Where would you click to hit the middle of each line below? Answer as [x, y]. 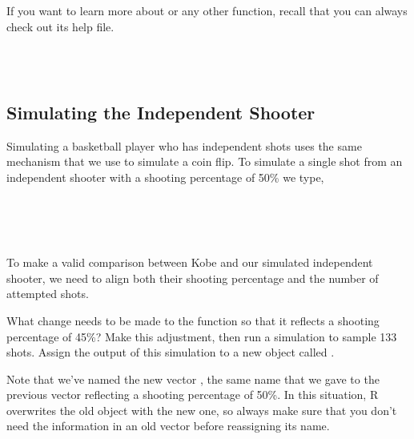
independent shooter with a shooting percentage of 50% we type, [165, 177]
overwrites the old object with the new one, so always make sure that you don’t [202, 410]
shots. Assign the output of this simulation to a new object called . [171, 352]
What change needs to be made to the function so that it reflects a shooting [193, 320]
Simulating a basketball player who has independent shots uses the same [184, 145]
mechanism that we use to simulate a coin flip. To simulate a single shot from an [205, 161]
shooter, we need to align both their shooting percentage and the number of [193, 278]
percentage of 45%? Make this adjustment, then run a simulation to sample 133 [202, 336]
